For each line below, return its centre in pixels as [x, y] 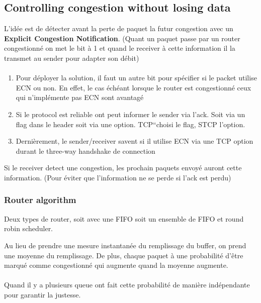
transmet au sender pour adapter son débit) [72, 58]
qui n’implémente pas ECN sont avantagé [80, 97]
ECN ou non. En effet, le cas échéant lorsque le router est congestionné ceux [134, 87]
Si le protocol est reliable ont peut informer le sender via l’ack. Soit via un [130, 114]
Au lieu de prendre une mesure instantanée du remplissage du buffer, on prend [125, 245]
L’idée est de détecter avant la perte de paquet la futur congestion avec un [119, 28]
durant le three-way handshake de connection [85, 150]
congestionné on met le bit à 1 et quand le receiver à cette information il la [120, 48]
